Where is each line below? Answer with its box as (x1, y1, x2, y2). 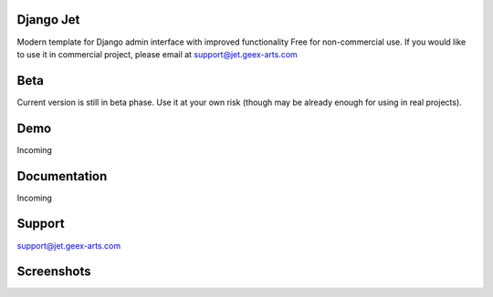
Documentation (16, 169, 108, 184)
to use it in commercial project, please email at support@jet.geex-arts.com (16, 48, 299, 59)
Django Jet (16, 12, 80, 27)
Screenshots (16, 264, 91, 280)
